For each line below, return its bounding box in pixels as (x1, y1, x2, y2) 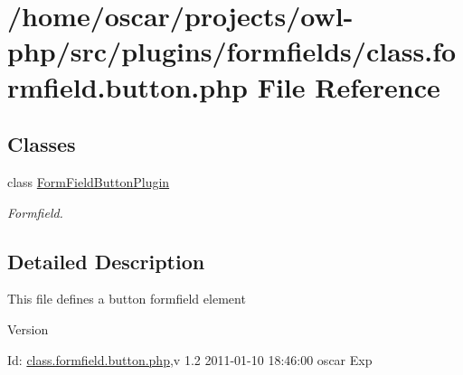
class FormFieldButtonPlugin (7, 172, 170, 191)
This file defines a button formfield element (7, 289, 246, 308)
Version (7, 319, 49, 338)
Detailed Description (7, 247, 205, 275)
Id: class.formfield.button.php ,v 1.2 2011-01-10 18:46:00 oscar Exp (7, 350, 373, 369)
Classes (7, 130, 76, 158)
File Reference (257, 68, 440, 105)
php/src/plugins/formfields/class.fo (7, 33, 457, 70)
